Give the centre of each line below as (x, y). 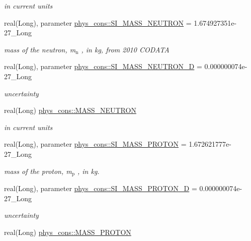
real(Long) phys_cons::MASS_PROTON (68, 232)
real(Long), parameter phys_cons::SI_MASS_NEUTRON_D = (103, 66)
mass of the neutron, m (40, 49)
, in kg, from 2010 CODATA (125, 49)
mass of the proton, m (38, 171)
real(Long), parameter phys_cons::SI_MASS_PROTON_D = (101, 188)
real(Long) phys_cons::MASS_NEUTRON (70, 110)
